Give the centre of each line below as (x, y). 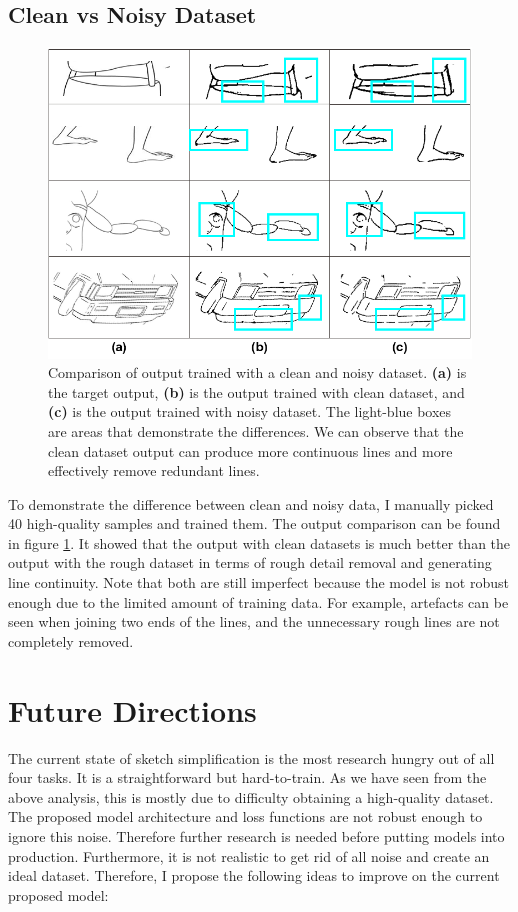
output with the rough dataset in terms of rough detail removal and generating (250, 562)
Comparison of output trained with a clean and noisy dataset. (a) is (257, 372)
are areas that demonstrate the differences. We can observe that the (256, 430)
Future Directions (132, 709)
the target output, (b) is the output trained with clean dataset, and (256, 391)
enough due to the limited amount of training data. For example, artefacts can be (258, 601)
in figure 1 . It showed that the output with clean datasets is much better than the (259, 542)
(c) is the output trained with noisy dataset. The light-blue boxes (250, 411)
